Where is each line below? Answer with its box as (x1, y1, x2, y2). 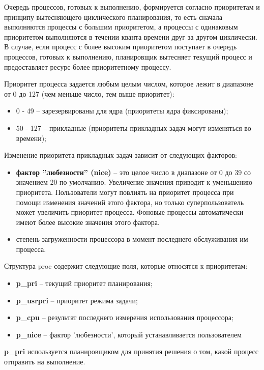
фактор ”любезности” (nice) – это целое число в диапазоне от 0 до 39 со (16, 166, 251, 177)
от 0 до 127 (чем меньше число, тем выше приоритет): (4, 88, 174, 99)
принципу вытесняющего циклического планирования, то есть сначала (4, 11, 222, 22)
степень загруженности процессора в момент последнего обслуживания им (16, 234, 248, 244)
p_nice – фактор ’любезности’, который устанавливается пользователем (16, 329, 242, 339)
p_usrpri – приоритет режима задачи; (16, 295, 138, 305)
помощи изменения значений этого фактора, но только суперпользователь (16, 196, 244, 207)
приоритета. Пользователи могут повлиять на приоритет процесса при (16, 186, 234, 197)
